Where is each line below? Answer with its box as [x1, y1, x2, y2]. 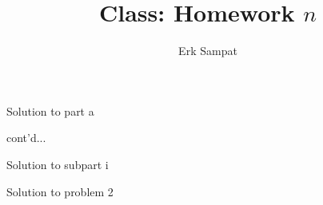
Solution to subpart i [6, 156, 109, 172]
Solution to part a [6, 102, 94, 119]
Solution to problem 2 [6, 183, 114, 199]
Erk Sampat [178, 42, 237, 59]
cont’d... [6, 129, 46, 146]
